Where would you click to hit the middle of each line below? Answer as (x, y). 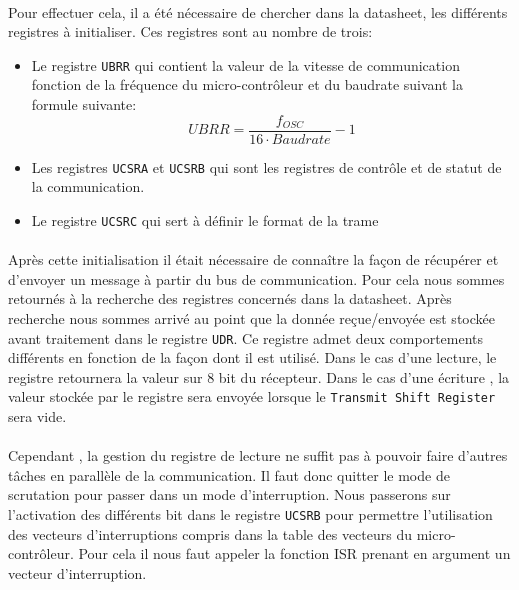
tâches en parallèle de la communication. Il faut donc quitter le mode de (229, 474)
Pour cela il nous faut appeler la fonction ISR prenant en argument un (294, 553)
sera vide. (37, 416)
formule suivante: (84, 104)
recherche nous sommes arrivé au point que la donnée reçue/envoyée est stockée (251, 317)
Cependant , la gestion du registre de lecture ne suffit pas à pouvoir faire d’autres (258, 455)
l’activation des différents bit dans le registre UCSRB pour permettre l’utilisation (250, 514)
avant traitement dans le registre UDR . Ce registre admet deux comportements (246, 337)
